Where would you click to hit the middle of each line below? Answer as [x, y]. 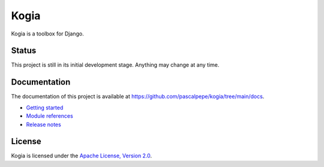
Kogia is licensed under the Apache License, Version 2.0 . [82, 156]
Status [24, 51]
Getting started [45, 108]
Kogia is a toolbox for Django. [47, 34]
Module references [49, 116]
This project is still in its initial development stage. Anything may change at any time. [115, 65]
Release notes [43, 124]
